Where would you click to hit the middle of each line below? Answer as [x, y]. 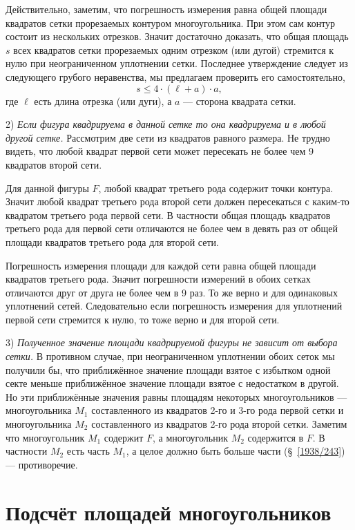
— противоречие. [42, 464]
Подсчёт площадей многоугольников [169, 512]
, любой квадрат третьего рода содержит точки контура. [216, 188]
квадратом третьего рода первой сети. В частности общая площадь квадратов [168, 215]
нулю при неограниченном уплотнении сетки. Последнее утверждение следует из [177, 63]
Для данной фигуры [47, 188]
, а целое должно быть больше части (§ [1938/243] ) [236, 451]
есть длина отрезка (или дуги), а [103, 101]
